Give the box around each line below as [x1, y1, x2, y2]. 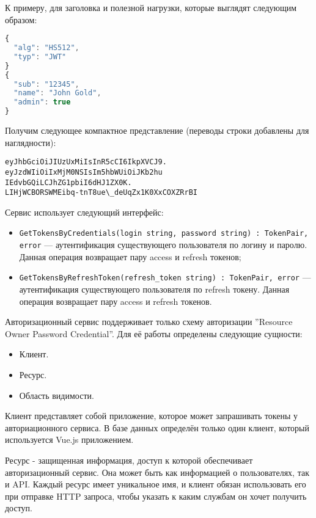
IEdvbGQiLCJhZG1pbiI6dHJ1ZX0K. [5, 178, 132, 187]
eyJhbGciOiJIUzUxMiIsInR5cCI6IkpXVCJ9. [5, 158, 167, 167]
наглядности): [5, 136, 56, 148]
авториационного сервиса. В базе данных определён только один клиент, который [5, 421, 309, 434]
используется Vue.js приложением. [5, 433, 134, 446]
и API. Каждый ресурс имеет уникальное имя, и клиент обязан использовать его [5, 478, 306, 491]
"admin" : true [13, 98, 71, 107]
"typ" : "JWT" [13, 52, 67, 61]
